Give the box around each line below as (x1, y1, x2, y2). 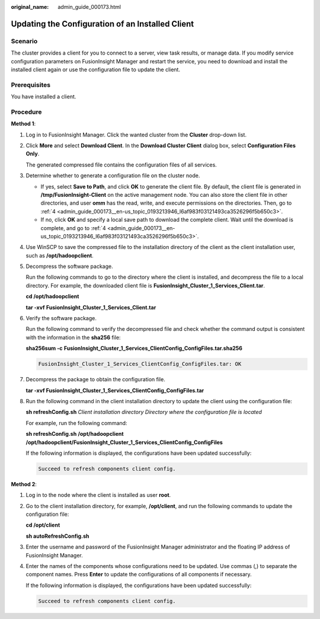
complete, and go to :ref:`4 (40, 224, 106, 231)
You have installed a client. (11, 93, 76, 100)
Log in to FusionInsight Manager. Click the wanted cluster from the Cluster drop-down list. (25, 131, 247, 138)
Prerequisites (11, 81, 50, 89)
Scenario (11, 37, 38, 45)
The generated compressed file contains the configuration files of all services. (25, 161, 217, 168)
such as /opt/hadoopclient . (25, 252, 94, 259)
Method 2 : (11, 480, 37, 487)
